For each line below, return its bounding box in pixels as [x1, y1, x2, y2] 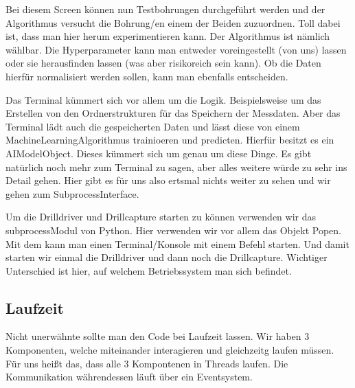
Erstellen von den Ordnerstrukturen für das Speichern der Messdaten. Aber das [5, 106, 341, 120]
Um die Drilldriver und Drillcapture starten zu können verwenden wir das [5, 209, 317, 224]
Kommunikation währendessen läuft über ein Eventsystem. [5, 369, 253, 384]
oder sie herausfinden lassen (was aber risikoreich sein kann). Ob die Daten [5, 56, 321, 70]
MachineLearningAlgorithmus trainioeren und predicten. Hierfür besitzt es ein [5, 133, 334, 147]
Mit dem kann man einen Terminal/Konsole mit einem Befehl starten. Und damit [5, 236, 350, 251]
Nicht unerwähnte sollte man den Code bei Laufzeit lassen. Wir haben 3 [5, 329, 310, 343]
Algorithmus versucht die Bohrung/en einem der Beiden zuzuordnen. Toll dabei [5, 15, 341, 30]
